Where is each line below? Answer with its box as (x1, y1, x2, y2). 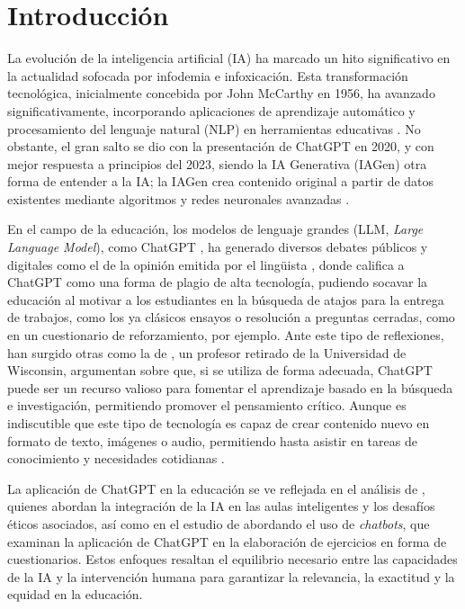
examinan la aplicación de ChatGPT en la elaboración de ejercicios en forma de (7, 532, 447, 551)
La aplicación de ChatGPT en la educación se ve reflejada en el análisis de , (7, 479, 425, 497)
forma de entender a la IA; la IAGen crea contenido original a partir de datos (7, 172, 434, 191)
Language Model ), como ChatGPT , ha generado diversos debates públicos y (7, 237, 428, 256)
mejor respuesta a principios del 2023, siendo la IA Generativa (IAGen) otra (7, 154, 427, 173)
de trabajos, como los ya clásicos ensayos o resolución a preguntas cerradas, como (7, 308, 455, 327)
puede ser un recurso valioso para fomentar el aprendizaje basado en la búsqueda (7, 378, 453, 397)
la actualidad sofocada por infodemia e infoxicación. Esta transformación (7, 66, 408, 85)
